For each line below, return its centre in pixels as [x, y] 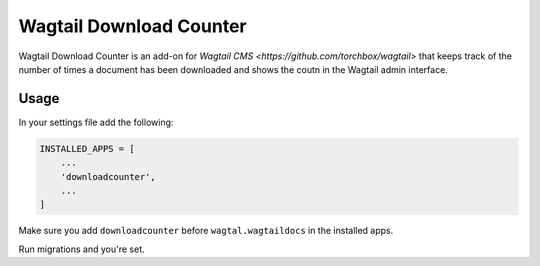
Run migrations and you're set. [81, 249]
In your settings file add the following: [96, 122]
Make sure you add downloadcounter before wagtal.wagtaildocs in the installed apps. [206, 231]
